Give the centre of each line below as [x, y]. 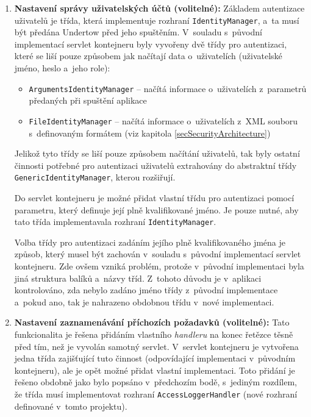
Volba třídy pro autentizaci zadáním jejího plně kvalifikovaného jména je [150, 242]
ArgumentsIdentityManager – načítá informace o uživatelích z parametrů [168, 88]
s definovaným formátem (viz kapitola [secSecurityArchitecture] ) [150, 133]
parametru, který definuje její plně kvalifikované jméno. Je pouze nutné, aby [156, 209]
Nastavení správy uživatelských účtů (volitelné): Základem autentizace [159, 8]
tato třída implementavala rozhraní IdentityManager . [115, 222]
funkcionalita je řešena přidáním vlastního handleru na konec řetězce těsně [154, 334]
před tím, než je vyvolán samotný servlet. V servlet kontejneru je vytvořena [156, 346]
